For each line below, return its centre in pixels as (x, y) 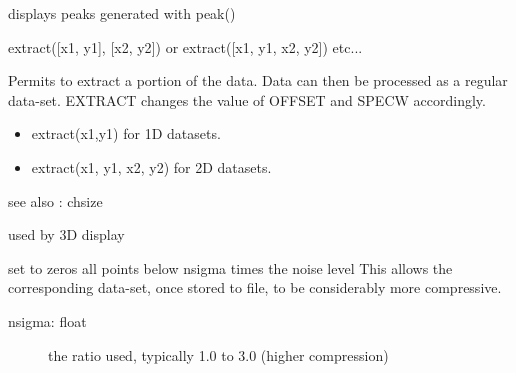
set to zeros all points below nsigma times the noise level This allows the (230, 267)
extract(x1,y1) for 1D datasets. (126, 133)
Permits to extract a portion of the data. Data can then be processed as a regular (258, 80)
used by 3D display (66, 234)
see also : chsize (55, 200)
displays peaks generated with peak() (122, 13)
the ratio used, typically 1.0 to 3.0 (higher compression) (218, 354)
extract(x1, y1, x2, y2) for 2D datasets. (151, 166)
